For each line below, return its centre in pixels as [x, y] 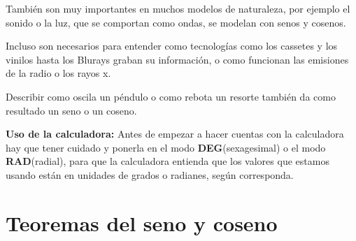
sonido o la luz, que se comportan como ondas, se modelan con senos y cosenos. [176, 22]
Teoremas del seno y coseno [142, 222]
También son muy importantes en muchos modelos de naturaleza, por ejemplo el [178, 8]
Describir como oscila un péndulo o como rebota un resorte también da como [171, 96]
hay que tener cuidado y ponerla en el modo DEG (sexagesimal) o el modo [166, 147]
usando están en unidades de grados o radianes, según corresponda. [150, 174]
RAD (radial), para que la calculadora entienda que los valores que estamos [168, 161]
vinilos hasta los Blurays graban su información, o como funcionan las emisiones [177, 59]
